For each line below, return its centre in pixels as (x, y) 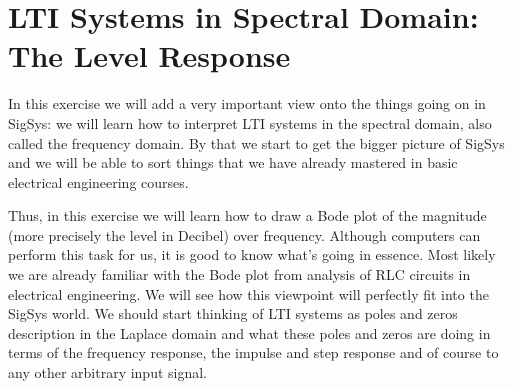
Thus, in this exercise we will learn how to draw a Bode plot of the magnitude (247, 215)
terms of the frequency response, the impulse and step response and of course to (253, 352)
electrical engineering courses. (98, 181)
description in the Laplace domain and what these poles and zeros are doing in (249, 332)
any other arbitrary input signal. (108, 372)
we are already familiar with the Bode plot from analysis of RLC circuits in (239, 274)
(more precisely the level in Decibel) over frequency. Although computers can (244, 234)
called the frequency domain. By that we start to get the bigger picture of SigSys (256, 142)
